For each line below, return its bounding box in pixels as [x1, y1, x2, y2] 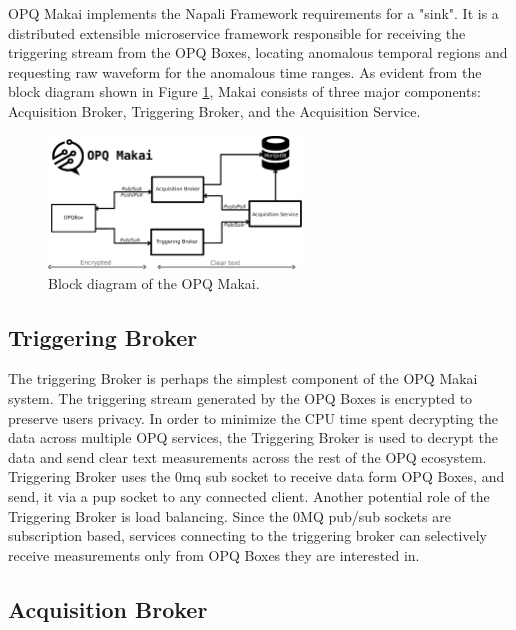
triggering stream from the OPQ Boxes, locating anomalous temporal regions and [8, 42, 508, 63]
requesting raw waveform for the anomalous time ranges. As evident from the [8, 61, 482, 82]
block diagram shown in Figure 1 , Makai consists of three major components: [8, 81, 481, 102]
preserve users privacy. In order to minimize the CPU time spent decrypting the [8, 407, 498, 428]
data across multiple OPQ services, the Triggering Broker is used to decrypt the [8, 427, 498, 448]
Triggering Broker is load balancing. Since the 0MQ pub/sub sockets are [8, 505, 451, 526]
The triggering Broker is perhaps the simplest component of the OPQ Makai [8, 368, 478, 389]
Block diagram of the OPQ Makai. [48, 272, 260, 293]
